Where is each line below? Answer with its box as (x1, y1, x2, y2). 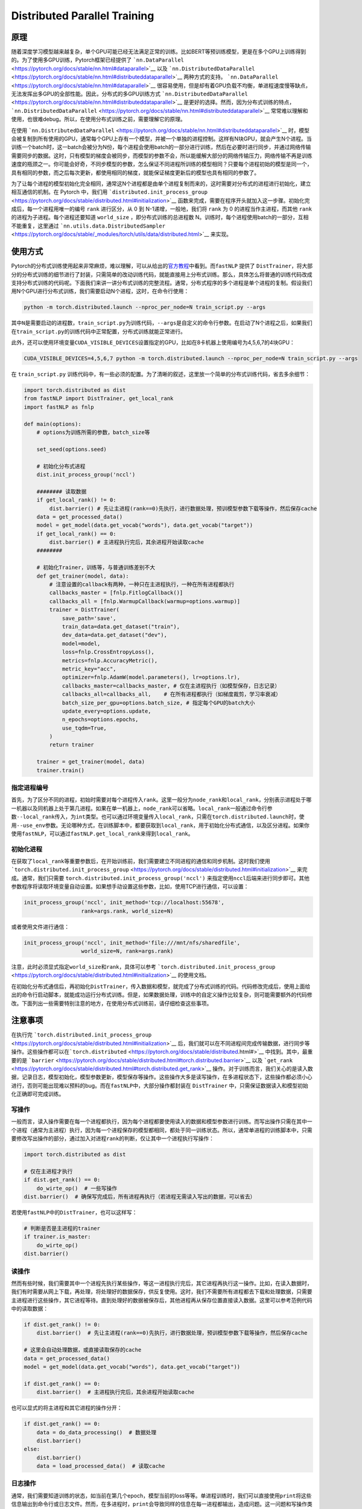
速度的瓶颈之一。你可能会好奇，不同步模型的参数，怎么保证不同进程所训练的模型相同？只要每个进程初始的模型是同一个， (11, 161, 313, 168)
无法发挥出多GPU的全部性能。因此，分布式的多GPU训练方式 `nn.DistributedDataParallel (11, 91, 249, 98)
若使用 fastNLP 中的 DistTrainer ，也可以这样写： (11, 1209, 138, 1216)
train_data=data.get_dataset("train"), (62, 623, 180, 630)
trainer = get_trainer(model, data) (36, 758, 145, 765)
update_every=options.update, (62, 707, 151, 715)
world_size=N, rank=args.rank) (81, 948, 174, 954)
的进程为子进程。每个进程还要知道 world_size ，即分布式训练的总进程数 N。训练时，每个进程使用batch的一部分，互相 (11, 214, 309, 221)
